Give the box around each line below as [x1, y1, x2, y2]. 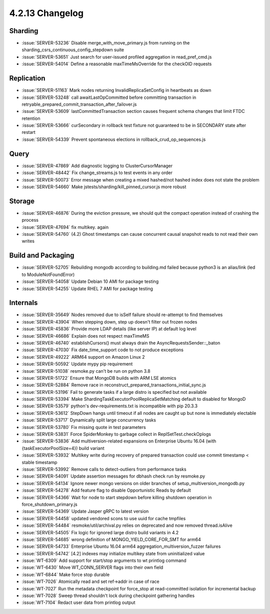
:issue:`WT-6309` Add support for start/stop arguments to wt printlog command [21, 557, 186, 564]
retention [21, 115, 40, 121]
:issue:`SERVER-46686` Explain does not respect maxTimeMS [21, 333, 149, 339]
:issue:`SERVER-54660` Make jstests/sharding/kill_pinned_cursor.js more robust [21, 184, 186, 190]
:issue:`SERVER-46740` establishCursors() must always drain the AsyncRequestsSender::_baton [21, 340, 220, 346]
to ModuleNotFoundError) [21, 271, 75, 277]
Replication [9, 74, 45, 83]
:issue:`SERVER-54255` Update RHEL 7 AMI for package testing [21, 285, 153, 291]
